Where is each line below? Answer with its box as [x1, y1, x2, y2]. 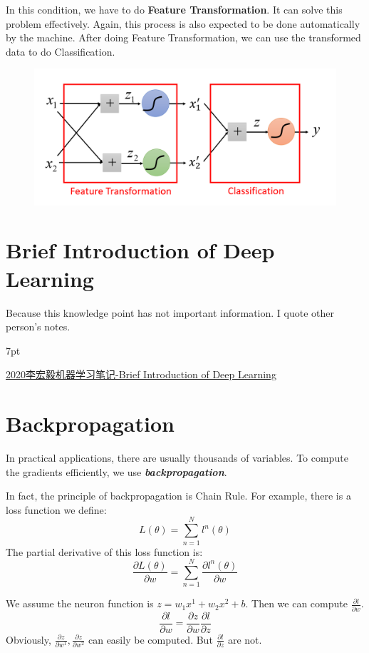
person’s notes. [6, 319, 71, 334]
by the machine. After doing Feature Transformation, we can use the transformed [6, 30, 361, 45]
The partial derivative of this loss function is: [6, 544, 203, 559]
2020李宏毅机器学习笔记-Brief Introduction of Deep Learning [6, 367, 276, 382]
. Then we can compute [245, 596, 348, 611]
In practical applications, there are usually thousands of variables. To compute [6, 450, 348, 465]
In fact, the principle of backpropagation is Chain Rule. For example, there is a [6, 488, 351, 503]
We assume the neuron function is [6, 596, 154, 611]
